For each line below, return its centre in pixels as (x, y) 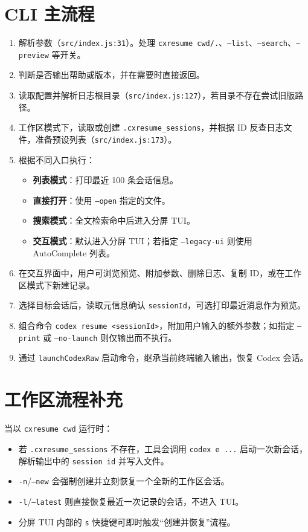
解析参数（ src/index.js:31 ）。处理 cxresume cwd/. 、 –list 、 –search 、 (157, 43)
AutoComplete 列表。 (74, 252)
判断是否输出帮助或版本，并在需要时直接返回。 (111, 75)
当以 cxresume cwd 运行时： (59, 428)
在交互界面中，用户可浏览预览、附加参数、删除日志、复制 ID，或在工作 (160, 273)
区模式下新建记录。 (56, 284)
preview (34, 55)
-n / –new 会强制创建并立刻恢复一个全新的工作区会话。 (124, 481)
